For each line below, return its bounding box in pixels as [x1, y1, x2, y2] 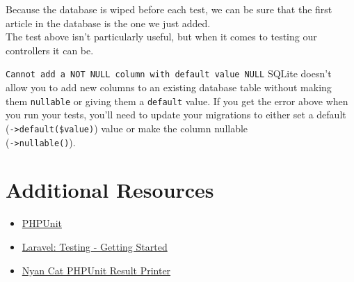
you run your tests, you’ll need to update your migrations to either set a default [6, 107, 346, 122]
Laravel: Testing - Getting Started [22, 239, 168, 253]
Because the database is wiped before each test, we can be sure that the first [6, 2, 332, 16]
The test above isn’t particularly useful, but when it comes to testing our [6, 29, 317, 44]
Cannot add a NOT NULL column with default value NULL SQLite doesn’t [6, 66, 332, 81]
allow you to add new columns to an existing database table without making [6, 80, 332, 95]
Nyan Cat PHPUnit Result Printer [22, 263, 171, 277]
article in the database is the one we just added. [6, 15, 211, 30]
